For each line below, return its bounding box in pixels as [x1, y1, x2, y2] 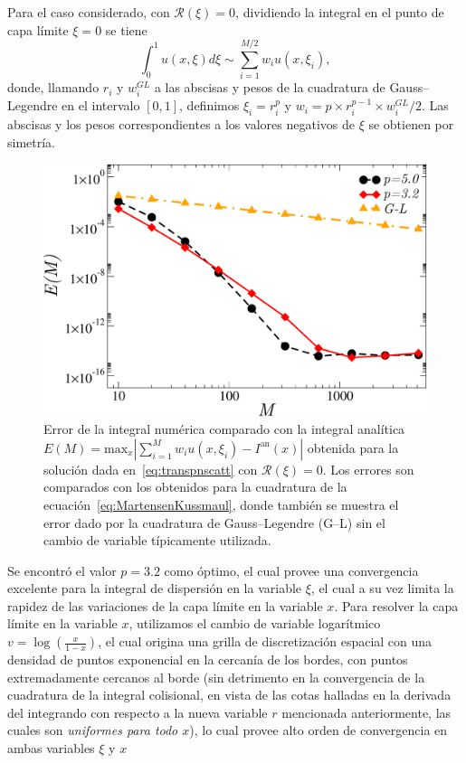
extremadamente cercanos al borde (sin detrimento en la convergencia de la [7, 667, 425, 686]
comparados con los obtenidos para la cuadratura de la [43, 477, 347, 496]
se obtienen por [368, 115, 454, 134]
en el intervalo [62, 96, 140, 115]
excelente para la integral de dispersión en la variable [7, 579, 302, 598]
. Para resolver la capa [334, 596, 459, 615]
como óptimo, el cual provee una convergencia [164, 560, 419, 579]
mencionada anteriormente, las [281, 702, 452, 721]
